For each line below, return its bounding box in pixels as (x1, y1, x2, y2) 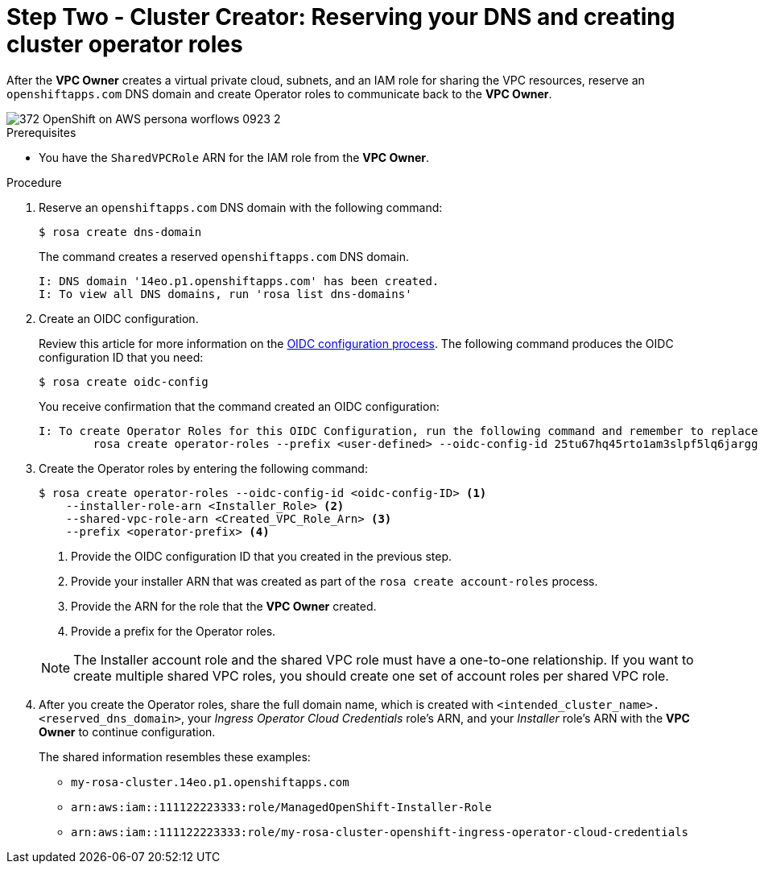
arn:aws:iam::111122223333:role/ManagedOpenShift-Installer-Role (71, 800, 492, 814)
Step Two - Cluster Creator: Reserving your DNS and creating (6, 3, 675, 31)
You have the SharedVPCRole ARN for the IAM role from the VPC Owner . (39, 150, 430, 164)
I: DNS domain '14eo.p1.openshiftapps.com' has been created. (39, 274, 440, 288)
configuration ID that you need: (39, 350, 204, 364)
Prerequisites (6, 125, 76, 139)
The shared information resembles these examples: (39, 749, 311, 764)
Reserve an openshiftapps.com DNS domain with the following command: (39, 200, 443, 214)
